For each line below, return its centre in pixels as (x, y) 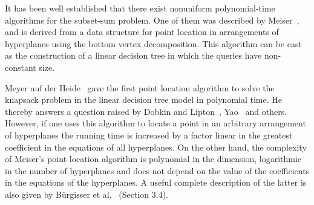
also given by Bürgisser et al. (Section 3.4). (87, 194)
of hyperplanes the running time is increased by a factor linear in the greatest (149, 135)
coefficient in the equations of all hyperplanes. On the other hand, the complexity (156, 147)
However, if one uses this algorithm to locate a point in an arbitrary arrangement (155, 123)
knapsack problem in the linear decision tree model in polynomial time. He (143, 99)
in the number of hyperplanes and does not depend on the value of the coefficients (157, 170)
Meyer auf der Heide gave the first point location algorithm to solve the (140, 87)
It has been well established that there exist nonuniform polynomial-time (140, 8)
